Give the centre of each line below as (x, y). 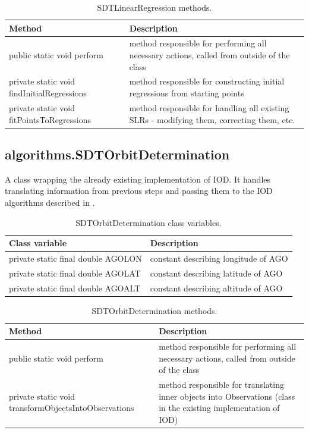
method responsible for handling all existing (209, 107)
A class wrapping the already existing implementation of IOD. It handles (138, 179)
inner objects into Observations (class (227, 396)
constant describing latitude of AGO (216, 273)
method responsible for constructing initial (207, 81)
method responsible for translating (221, 385)
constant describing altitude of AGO (216, 288)
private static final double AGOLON (75, 258)
